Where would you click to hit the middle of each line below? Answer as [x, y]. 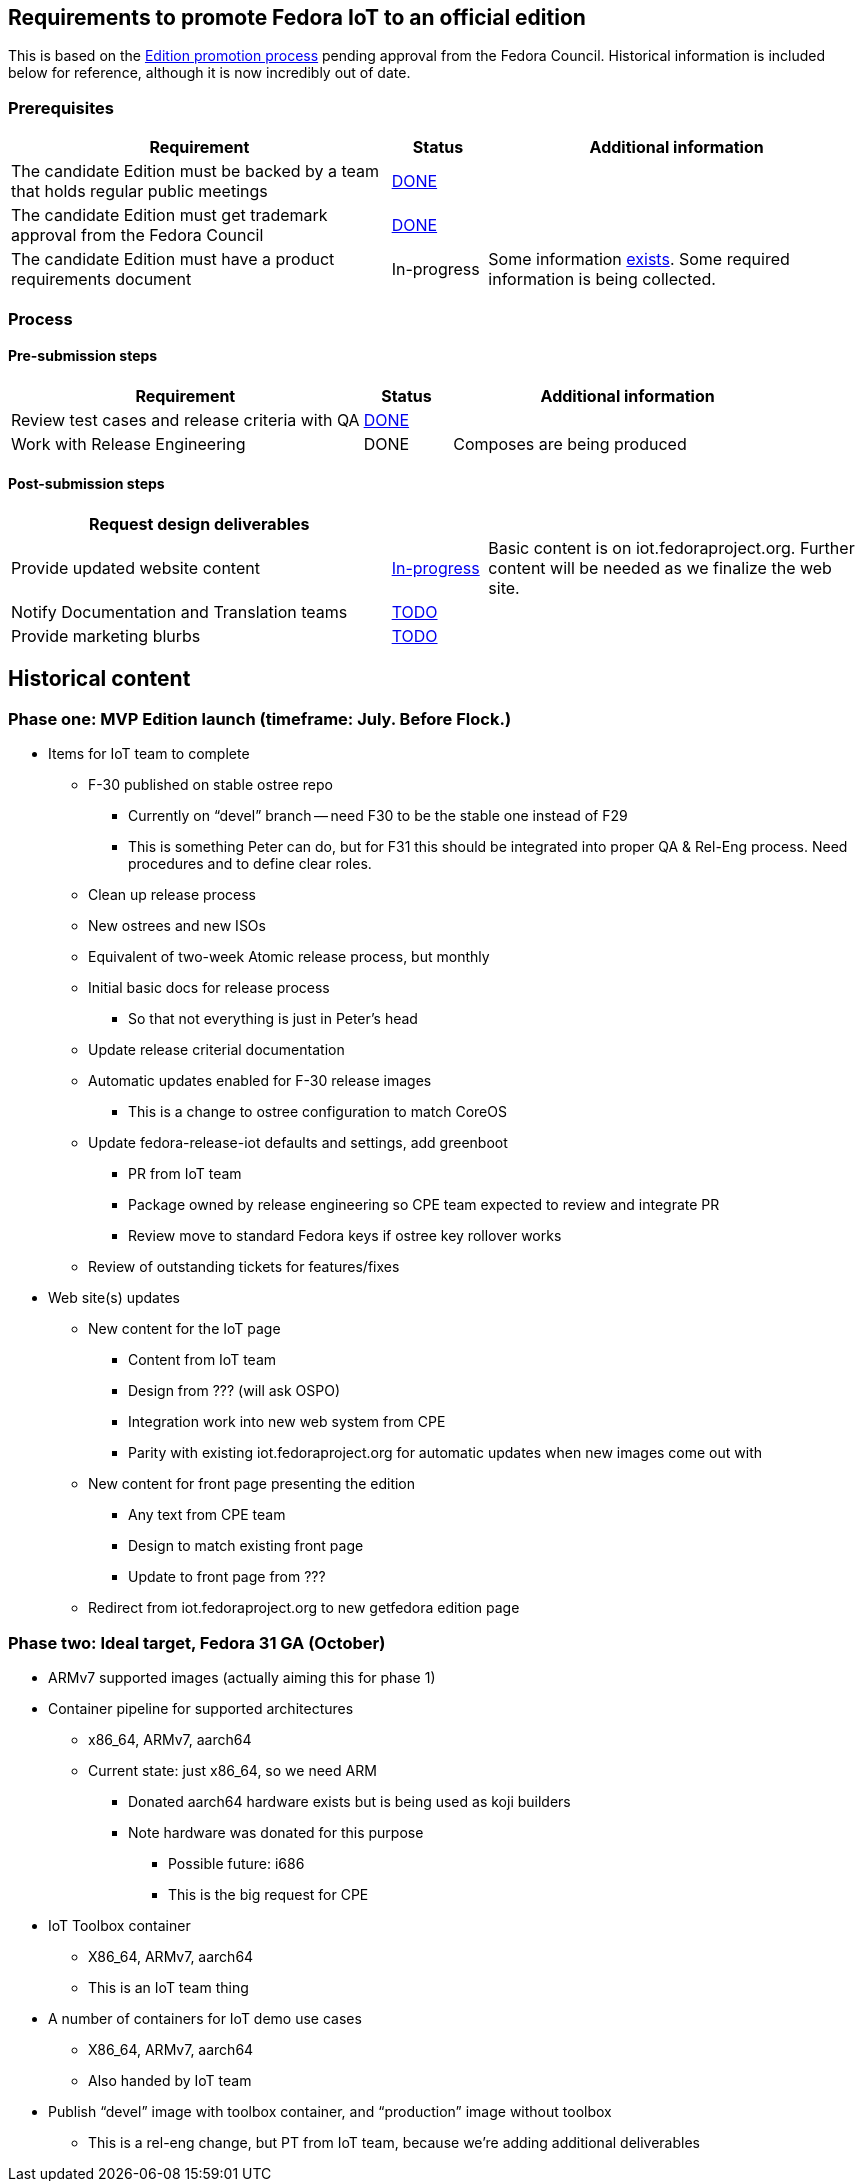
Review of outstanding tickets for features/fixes [244, 1267]
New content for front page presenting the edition [252, 1484]
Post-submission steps [86, 484]
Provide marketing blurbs [106, 635]
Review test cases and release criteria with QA [185, 419]
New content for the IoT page [184, 1329]
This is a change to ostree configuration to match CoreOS [317, 1112]
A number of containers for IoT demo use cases [205, 2018]
